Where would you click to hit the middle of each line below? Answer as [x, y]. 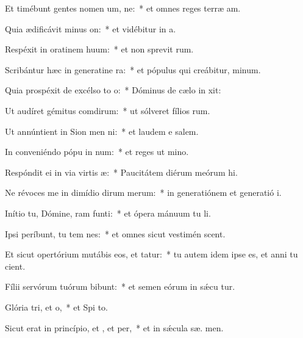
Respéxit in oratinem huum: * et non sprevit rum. [99, 49]
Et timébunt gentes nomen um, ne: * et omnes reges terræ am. [123, 8]
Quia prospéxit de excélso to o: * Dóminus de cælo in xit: [113, 90]
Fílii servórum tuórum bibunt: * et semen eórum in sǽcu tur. [120, 286]
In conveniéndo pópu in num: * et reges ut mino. [97, 152]
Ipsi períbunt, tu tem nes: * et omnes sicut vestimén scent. [115, 233]
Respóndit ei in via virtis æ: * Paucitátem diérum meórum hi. [121, 172]
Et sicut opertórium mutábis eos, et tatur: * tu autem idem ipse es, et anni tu [151, 254]
